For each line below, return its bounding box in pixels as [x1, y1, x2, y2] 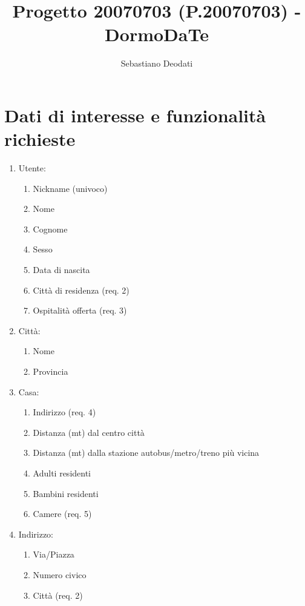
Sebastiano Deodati [120, 57, 193, 70]
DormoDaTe [105, 22, 209, 47]
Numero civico [33, 568, 87, 581]
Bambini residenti [33, 487, 99, 499]
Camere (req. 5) [33, 507, 92, 520]
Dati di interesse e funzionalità [4, 102, 266, 127]
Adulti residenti [33, 466, 91, 479]
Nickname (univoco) [33, 182, 108, 194]
